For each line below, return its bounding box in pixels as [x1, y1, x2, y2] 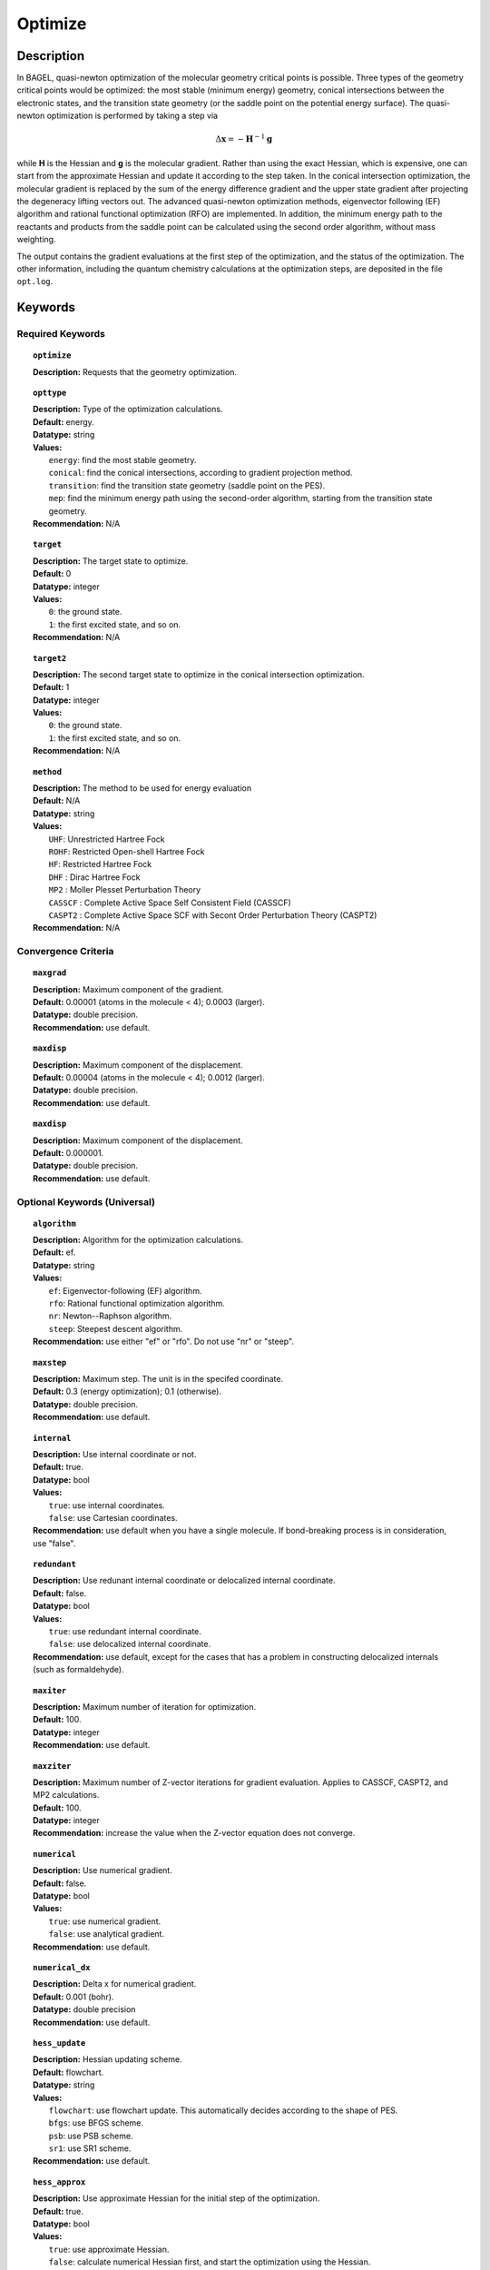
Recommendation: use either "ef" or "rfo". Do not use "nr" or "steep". [33, 1336, 295, 1347]
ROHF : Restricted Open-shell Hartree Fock [48, 845, 205, 857]
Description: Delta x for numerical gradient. [33, 1979, 197, 1989]
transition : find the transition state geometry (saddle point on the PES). [48, 479, 326, 490]
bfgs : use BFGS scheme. [48, 2117, 144, 2128]
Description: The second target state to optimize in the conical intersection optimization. [33, 668, 365, 680]
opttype [33, 388, 67, 399]
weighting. [16, 234, 56, 245]
